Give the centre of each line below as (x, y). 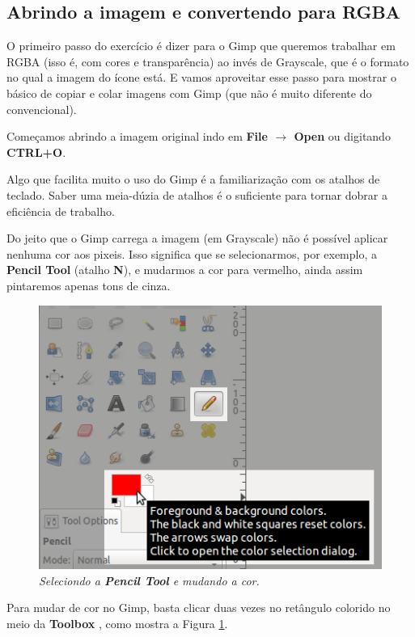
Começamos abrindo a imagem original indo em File (137, 136)
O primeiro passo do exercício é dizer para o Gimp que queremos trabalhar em (201, 46)
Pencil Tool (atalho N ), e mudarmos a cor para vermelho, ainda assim (185, 270)
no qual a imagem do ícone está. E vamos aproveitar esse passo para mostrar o (201, 77)
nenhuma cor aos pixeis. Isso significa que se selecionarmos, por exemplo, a (192, 253)
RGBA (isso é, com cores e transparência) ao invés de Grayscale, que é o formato (208, 61)
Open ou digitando (342, 136)
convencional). (42, 109)
